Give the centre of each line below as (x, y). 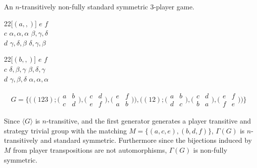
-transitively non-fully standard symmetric (84, 6)
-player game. (174, 6)
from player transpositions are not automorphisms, (90, 150)
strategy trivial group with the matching (65, 130)
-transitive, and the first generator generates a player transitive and (149, 121)
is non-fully (210, 150)
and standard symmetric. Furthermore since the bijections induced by (146, 140)
